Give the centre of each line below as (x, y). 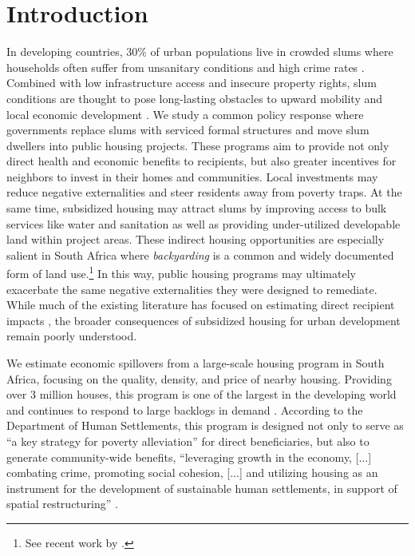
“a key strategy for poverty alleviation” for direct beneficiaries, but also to (188, 441)
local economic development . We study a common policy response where (185, 114)
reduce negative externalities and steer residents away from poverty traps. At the (204, 192)
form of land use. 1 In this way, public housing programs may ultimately (181, 272)
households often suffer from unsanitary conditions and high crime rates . (186, 67)
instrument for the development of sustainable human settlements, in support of (202, 488)
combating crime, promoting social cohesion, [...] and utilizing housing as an (192, 473)
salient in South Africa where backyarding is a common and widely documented (200, 254)
